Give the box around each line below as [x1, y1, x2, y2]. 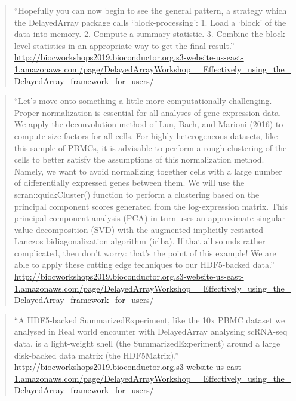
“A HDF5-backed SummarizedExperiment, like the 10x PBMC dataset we [14, 313, 285, 326]
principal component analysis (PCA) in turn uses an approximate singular [14, 212, 286, 224]
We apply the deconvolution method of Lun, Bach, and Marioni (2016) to [14, 118, 283, 130]
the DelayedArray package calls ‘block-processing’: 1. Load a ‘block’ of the [14, 16, 286, 28]
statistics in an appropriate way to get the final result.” [33, 39, 235, 51]
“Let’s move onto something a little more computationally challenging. [14, 94, 272, 107]
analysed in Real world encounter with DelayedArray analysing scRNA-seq [14, 325, 288, 338]
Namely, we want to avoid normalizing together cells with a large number [14, 164, 282, 177]
